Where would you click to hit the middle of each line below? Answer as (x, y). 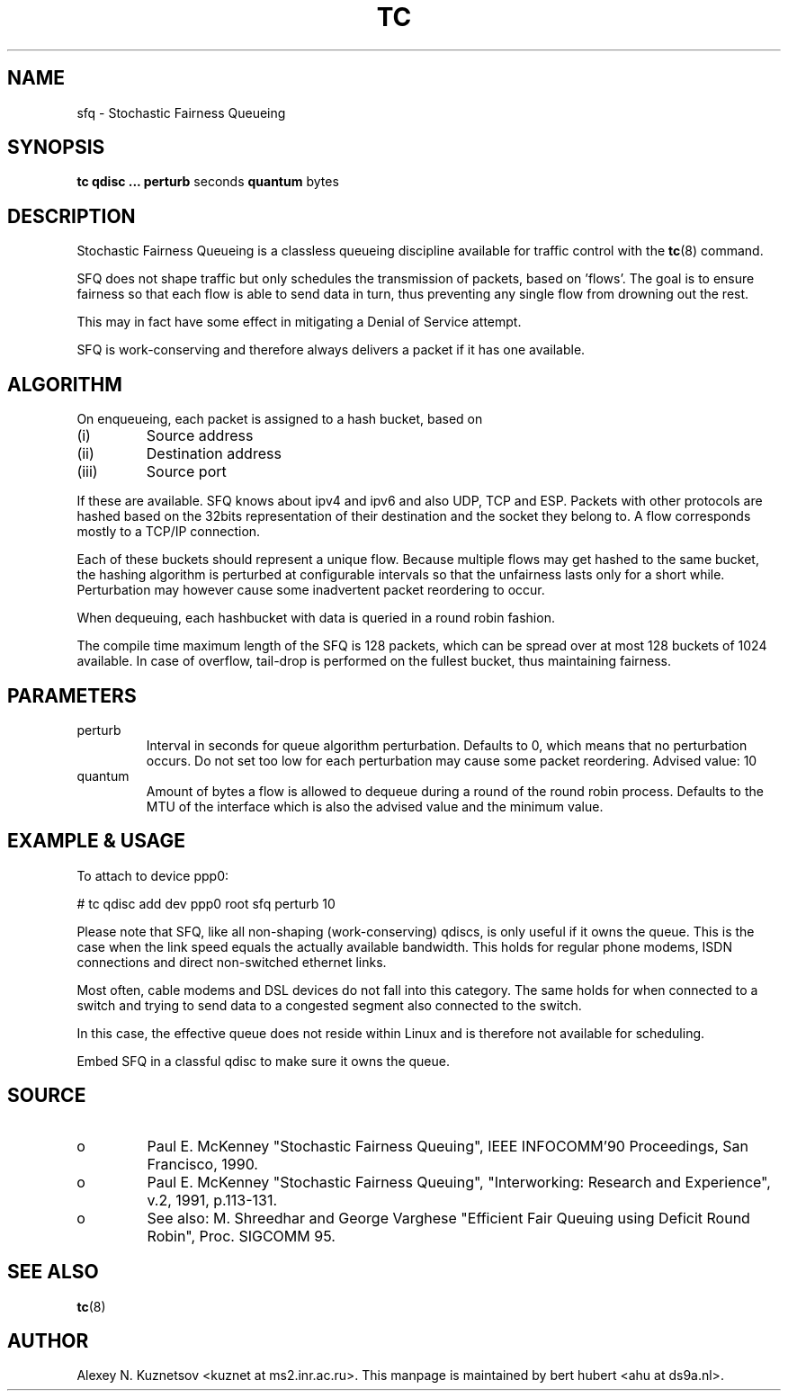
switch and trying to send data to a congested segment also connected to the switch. (329, 1005)
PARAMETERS (72, 695)
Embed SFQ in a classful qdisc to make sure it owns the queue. (264, 1061)
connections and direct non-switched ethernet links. (232, 962)
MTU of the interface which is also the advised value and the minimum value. (375, 806)
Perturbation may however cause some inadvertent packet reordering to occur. (311, 590)
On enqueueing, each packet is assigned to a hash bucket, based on (280, 419)
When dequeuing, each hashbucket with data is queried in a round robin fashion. (316, 618)
